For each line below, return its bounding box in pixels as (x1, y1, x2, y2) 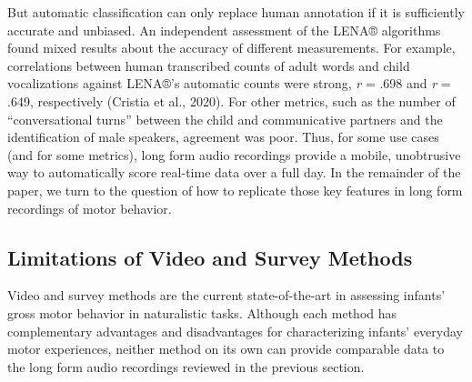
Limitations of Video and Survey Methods (7, 243, 413, 271)
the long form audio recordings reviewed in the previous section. (7, 357, 365, 376)
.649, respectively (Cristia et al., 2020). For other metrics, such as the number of (7, 91, 456, 110)
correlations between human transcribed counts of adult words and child (7, 55, 410, 75)
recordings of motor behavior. (7, 198, 172, 217)
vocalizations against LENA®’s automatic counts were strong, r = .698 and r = (7, 74, 451, 93)
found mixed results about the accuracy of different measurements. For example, (7, 38, 456, 57)
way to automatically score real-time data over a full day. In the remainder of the (7, 163, 461, 182)
